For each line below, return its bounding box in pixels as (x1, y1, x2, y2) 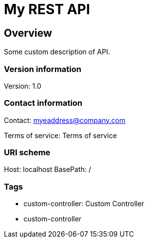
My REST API (4, 1, 90, 18)
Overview (4, 26, 52, 39)
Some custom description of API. (4, 48, 110, 56)
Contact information (4, 98, 83, 108)
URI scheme (4, 147, 50, 158)
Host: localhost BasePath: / (4, 165, 91, 174)
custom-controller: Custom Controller (24, 199, 145, 208)
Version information (4, 64, 81, 74)
